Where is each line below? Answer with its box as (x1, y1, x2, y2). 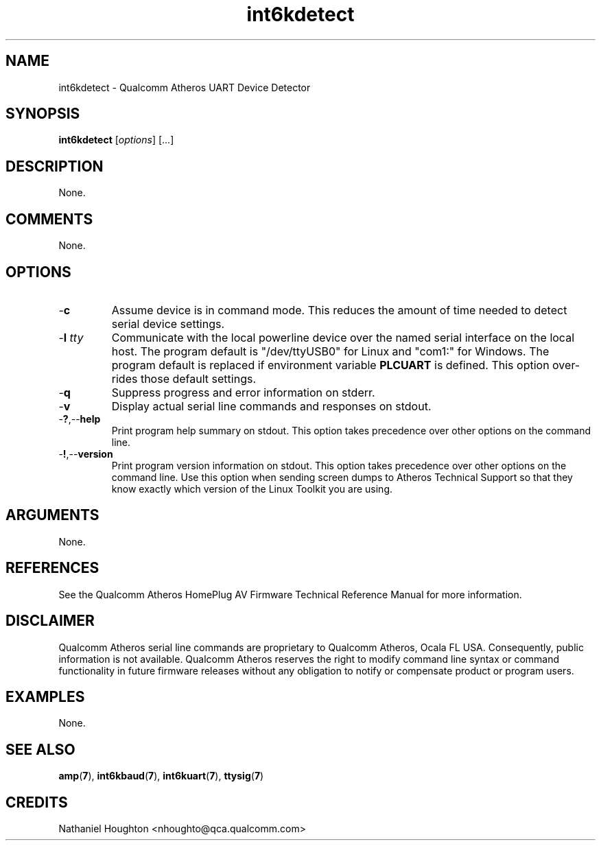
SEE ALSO (5, 740, 75, 758)
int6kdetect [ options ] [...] (58, 134, 174, 146)
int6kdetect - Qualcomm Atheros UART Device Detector (58, 81, 311, 93)
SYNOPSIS (5, 105, 80, 123)
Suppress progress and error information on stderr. (111, 385, 375, 399)
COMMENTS (5, 210, 93, 228)
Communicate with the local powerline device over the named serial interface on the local (111, 330, 574, 344)
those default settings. (140, 371, 256, 386)
